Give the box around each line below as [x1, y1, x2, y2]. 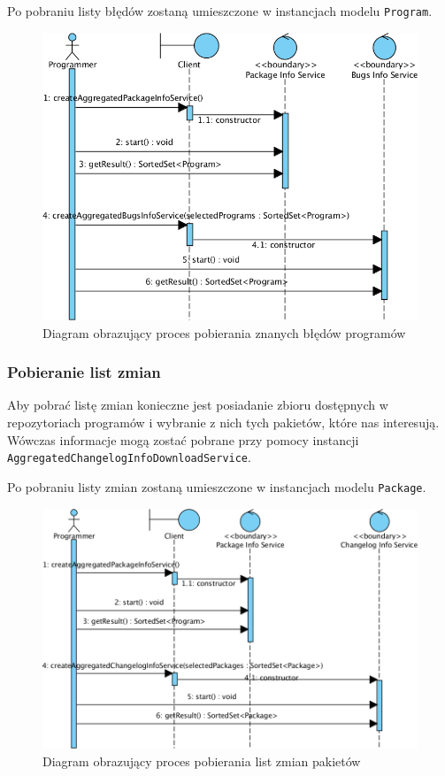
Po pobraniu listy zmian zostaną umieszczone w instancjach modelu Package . [7, 477, 426, 496]
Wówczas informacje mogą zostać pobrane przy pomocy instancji [7, 430, 359, 449]
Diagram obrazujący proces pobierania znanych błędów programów [42, 323, 406, 342]
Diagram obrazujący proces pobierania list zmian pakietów [42, 751, 361, 770]
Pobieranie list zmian [7, 361, 161, 383]
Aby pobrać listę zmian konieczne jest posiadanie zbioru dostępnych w [7, 396, 388, 414]
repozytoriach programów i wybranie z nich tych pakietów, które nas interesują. [7, 413, 440, 431]
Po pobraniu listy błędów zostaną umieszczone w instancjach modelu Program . [7, 2, 433, 19]
